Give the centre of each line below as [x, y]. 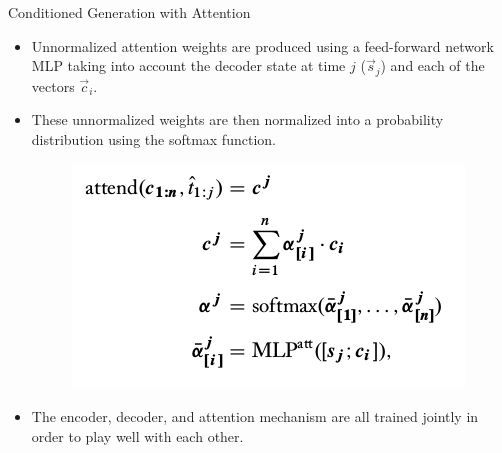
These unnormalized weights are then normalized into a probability [237, 119]
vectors [53, 85]
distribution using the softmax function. [153, 138]
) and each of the [432, 65]
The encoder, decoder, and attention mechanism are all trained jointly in [255, 416]
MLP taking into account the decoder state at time [188, 65]
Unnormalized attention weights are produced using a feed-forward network [262, 45]
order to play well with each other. [137, 435]
